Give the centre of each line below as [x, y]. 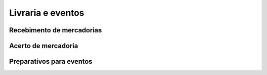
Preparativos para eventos [51, 62]
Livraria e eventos [47, 13]
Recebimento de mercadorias [56, 30]
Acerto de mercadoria [44, 46]
